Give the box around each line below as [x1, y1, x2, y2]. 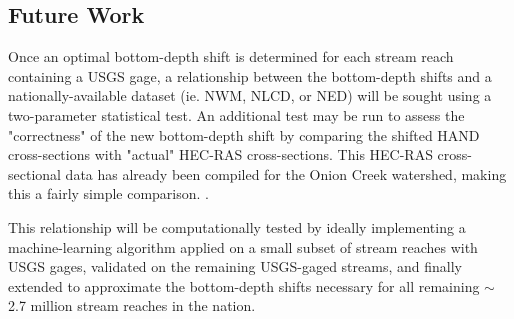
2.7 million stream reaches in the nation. [8, 295, 256, 316]
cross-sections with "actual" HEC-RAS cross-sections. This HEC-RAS [8, 144, 433, 165]
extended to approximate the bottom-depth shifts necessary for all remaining [8, 275, 480, 296]
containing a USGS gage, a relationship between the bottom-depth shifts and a [8, 65, 492, 86]
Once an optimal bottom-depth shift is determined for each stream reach [8, 46, 454, 67]
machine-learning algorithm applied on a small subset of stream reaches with [8, 236, 478, 257]
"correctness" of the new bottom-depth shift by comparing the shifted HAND [8, 124, 480, 145]
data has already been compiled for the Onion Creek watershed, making [65, 163, 507, 184]
